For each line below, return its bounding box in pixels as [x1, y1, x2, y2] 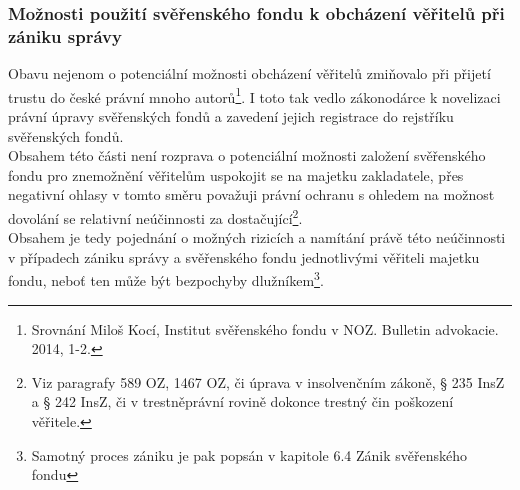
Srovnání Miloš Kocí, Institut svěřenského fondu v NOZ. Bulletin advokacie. [31, 318, 499, 339]
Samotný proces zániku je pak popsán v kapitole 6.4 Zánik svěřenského [31, 444, 467, 465]
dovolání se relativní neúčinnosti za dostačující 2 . [8, 204, 303, 228]
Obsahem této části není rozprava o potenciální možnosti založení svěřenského [8, 145, 486, 166]
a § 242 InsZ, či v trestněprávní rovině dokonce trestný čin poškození [31, 391, 454, 412]
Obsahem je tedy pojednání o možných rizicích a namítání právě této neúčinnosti [8, 227, 506, 248]
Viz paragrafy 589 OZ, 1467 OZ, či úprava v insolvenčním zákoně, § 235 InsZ [31, 371, 505, 392]
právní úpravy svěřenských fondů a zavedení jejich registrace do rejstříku [8, 105, 454, 126]
